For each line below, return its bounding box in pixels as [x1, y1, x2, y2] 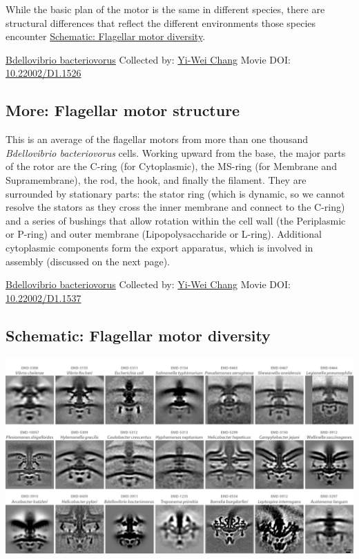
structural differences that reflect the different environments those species [6, 15, 316, 30]
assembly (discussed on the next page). [6, 254, 170, 268]
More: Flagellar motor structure [6, 100, 240, 121]
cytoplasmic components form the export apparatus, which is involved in [6, 240, 313, 254]
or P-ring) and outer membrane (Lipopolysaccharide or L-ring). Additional [6, 227, 322, 241]
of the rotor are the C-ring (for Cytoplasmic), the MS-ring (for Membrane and [6, 159, 337, 173]
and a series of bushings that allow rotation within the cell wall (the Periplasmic [6, 213, 346, 227]
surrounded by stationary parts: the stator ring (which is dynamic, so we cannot [6, 186, 345, 200]
